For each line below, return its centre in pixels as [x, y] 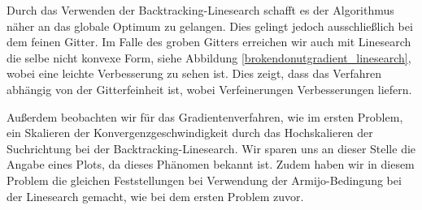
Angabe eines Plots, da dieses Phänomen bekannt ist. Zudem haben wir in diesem [211, 164]
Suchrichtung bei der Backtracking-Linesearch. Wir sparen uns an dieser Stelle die [211, 148]
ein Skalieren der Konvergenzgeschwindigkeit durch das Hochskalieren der [190, 133]
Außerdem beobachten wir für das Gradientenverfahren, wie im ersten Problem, [205, 116]
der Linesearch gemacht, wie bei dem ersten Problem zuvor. [155, 196]
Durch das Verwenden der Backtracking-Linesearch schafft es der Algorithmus [200, 10]
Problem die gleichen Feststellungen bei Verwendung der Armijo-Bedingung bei [204, 180]
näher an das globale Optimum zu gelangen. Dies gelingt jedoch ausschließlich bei [210, 26]
